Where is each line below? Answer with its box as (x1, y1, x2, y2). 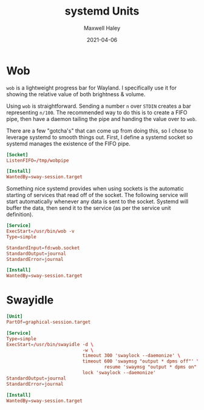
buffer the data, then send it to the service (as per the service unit (6, 204, 171, 212)
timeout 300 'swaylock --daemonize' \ (82, 353, 181, 359)
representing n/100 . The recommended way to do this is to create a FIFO (6, 108, 188, 116)
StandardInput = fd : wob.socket (6, 245, 80, 251)
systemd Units (64, 4, 140, 18)
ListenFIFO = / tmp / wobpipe (6, 157, 69, 164)
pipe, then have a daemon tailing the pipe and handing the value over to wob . (6, 115, 197, 122)
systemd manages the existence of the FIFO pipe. (6, 140, 131, 147)
